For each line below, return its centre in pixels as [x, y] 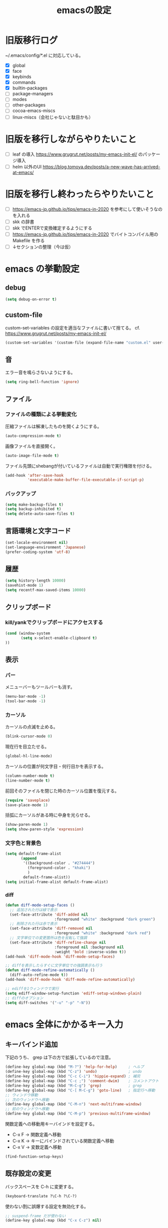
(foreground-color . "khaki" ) [59, 868]
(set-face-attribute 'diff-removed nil [51, 929]
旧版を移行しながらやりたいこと [71, 139]
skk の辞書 [23, 221]
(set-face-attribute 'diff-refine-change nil [58, 942]
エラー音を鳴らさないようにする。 [40, 373]
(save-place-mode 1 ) [27, 805]
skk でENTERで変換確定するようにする [52, 228]
